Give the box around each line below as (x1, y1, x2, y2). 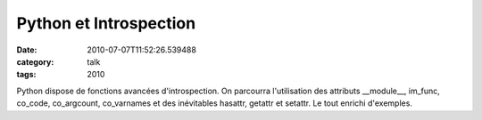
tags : (16, 69, 37, 80)
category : (16, 56, 54, 67)
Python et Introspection (16, 13, 196, 33)
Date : (16, 44, 37, 55)
